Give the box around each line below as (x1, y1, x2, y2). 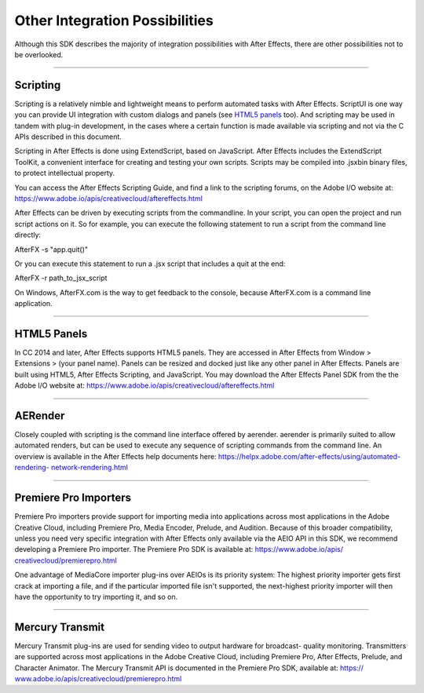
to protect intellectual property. (14, 169, 115, 178)
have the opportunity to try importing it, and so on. (14, 592, 178, 601)
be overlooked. (14, 49, 64, 59)
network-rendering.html (51, 463, 129, 472)
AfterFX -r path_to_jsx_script (14, 273, 108, 283)
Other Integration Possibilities (14, 12, 214, 29)
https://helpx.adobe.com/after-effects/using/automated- (217, 451, 401, 461)
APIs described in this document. (14, 132, 122, 141)
